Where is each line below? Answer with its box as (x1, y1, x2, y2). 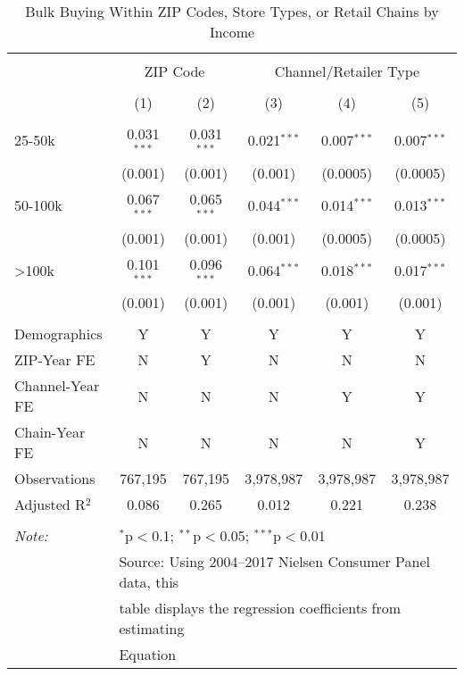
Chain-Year (14, 421, 86, 443)
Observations (14, 468, 95, 489)
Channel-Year (14, 375, 100, 396)
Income (209, 21, 255, 42)
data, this (119, 572, 179, 593)
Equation (119, 644, 177, 665)
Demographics (14, 323, 103, 345)
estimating (119, 618, 185, 639)
